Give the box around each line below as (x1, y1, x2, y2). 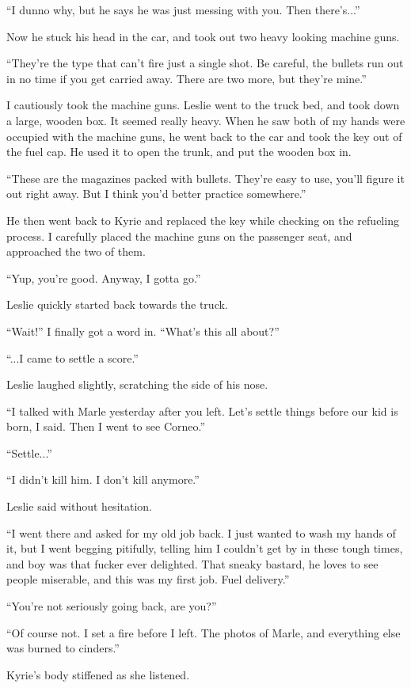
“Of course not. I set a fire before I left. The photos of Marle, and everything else (6, 624, 401, 640)
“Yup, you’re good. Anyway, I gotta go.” (6, 269, 201, 286)
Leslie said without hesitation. (6, 498, 152, 515)
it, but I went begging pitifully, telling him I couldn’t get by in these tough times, (6, 540, 403, 557)
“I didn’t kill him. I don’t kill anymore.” (6, 471, 200, 488)
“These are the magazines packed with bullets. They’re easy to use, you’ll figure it (6, 169, 405, 186)
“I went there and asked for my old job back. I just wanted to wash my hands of (6, 524, 396, 541)
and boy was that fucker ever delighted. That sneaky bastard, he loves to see (6, 555, 379, 572)
